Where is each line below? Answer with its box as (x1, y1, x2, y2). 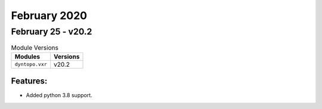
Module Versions (11, 43, 59, 52)
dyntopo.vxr (14, 61, 47, 68)
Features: (11, 76, 48, 86)
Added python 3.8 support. (26, 92, 92, 99)
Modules (14, 52, 41, 61)
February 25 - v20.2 (11, 26, 92, 37)
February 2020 (11, 9, 88, 22)
